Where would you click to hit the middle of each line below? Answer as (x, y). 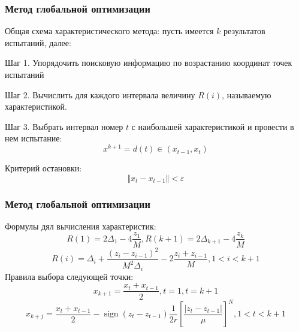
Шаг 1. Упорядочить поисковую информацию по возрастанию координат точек (149, 63)
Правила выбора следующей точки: (69, 276)
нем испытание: (34, 138)
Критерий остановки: (43, 168)
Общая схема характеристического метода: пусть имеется (109, 31)
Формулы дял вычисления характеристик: (81, 226)
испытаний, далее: (38, 42)
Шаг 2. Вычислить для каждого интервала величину (100, 94)
